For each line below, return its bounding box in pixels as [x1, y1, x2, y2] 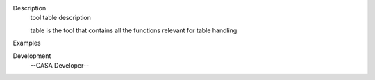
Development [12, 52, 51, 60]
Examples [12, 39, 41, 48]
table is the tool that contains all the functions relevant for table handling [30, 26, 237, 34]
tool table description [30, 14, 92, 22]
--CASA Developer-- [30, 61, 90, 69]
